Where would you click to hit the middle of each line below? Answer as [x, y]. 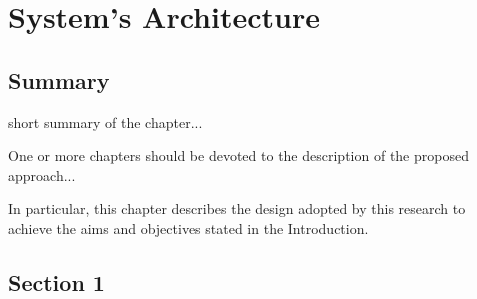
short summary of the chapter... [105, 121]
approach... [42, 174]
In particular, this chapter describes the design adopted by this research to [237, 208]
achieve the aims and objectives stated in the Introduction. [188, 227]
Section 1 [56, 281]
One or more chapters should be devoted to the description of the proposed [238, 155]
